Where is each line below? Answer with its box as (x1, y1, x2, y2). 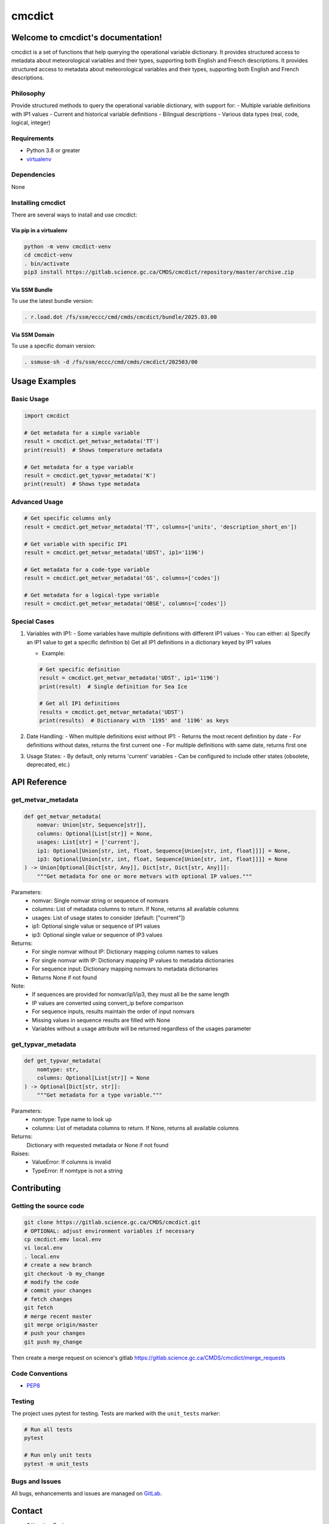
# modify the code (24, 1279, 79, 1286)
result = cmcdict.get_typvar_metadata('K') (24, 472, 157, 479)
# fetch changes (24, 1295, 73, 1303)
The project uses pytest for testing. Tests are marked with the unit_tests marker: (11, 1410, 221, 1417)
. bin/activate (24, 260, 69, 267)
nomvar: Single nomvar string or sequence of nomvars (32, 897, 169, 905)
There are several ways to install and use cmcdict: (11, 211, 137, 218)
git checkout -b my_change (24, 1270, 105, 1277)
